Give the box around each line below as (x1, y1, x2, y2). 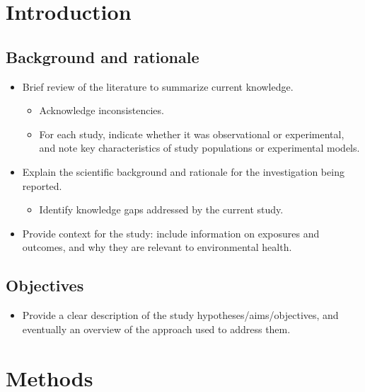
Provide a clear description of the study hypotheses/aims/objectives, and (22, 308, 339, 323)
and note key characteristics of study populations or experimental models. (39, 140, 360, 155)
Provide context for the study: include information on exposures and (22, 225, 320, 240)
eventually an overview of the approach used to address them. (22, 321, 291, 336)
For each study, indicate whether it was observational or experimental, (39, 126, 344, 141)
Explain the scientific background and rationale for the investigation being (22, 164, 344, 179)
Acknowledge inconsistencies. (39, 103, 164, 118)
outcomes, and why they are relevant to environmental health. (22, 240, 292, 254)
